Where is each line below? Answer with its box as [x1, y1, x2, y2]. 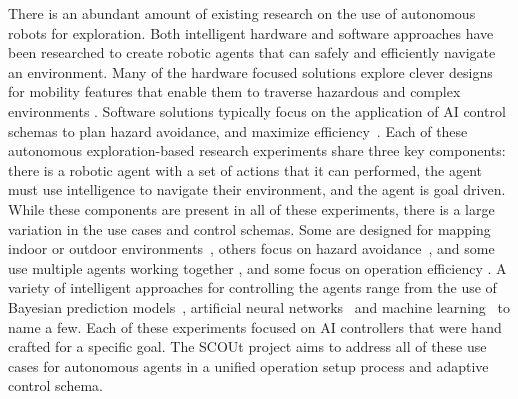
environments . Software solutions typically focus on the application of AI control [8, 100, 506, 121]
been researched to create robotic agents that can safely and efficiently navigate [8, 42, 496, 63]
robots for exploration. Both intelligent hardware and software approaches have [8, 22, 494, 43]
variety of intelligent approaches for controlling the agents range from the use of [8, 277, 497, 298]
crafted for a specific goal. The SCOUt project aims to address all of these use [8, 336, 487, 357]
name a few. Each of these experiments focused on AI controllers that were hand [8, 316, 502, 337]
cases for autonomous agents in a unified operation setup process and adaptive [8, 355, 489, 376]
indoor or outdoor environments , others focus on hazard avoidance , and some [8, 238, 495, 259]
